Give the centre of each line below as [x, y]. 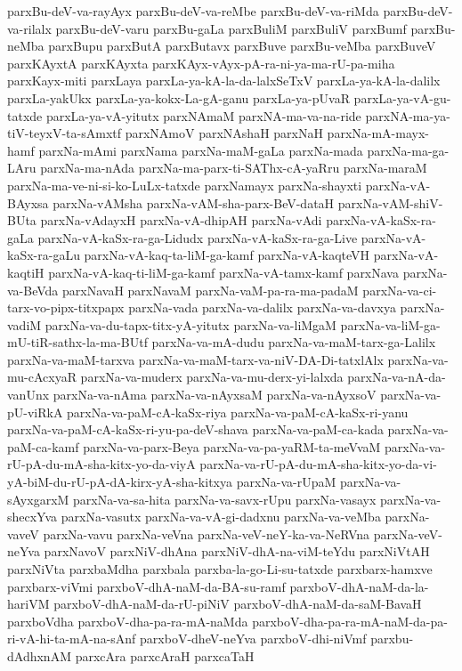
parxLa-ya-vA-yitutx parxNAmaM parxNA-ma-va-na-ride [203, 115]
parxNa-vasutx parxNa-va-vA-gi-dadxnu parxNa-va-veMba [221, 517]
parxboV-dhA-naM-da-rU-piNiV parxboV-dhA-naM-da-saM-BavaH [238, 604]
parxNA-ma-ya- [408, 115]
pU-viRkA [35, 412]
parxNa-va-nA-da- [397, 377]
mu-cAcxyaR [42, 377]
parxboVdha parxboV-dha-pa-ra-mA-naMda [128, 621]
